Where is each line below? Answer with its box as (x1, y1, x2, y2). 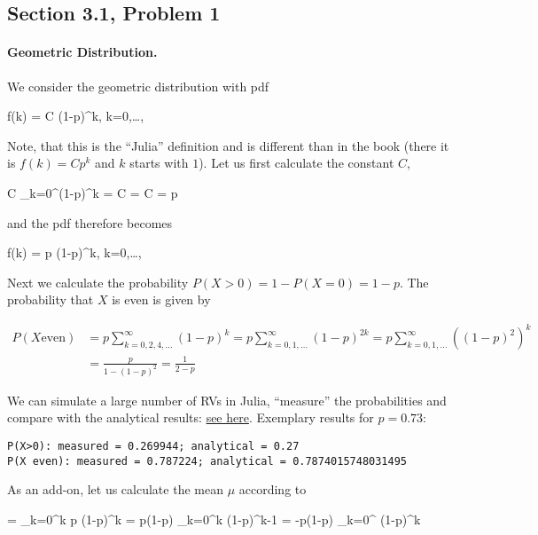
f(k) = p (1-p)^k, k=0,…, (7, 243, 142, 262)
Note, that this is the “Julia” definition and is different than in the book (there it (7, 136, 449, 154)
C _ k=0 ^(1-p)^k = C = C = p (7, 183, 178, 201)
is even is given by (112, 290, 211, 309)
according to (238, 480, 307, 499)
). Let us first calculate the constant (199, 153, 394, 172)
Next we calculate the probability (7, 272, 189, 291)
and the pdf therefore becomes (7, 213, 173, 232)
